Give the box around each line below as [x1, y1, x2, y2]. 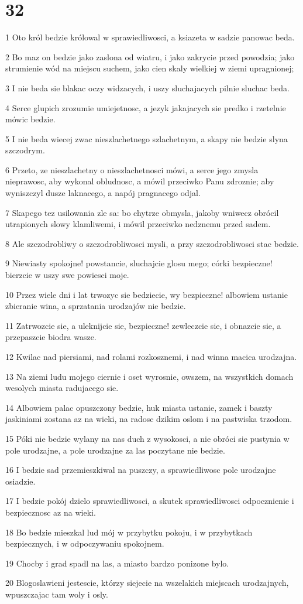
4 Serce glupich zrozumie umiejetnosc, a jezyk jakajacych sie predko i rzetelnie [5, 101, 286, 114]
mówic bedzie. [5, 113, 56, 125]
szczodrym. [5, 144, 45, 156]
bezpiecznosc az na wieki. [5, 506, 96, 518]
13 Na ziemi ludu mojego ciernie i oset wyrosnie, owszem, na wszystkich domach [5, 370, 294, 382]
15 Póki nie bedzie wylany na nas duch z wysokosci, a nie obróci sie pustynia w [5, 432, 290, 444]
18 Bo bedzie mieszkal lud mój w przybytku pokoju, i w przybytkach [5, 526, 253, 538]
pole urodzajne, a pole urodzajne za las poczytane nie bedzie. [5, 444, 225, 456]
